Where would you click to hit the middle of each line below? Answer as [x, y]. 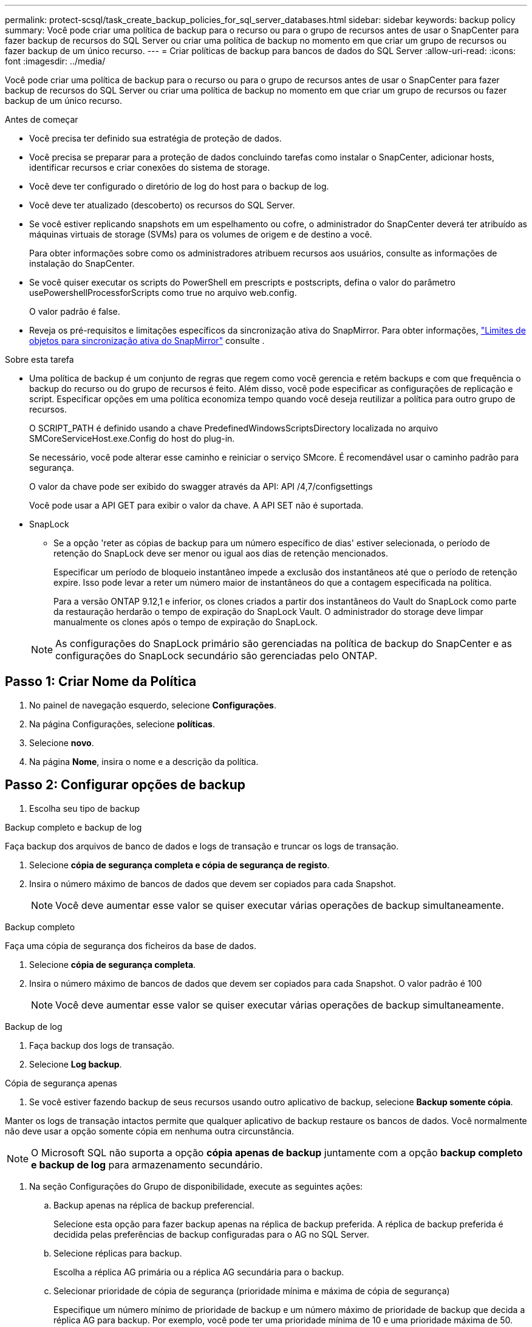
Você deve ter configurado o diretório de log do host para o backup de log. [179, 186]
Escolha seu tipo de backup [85, 808]
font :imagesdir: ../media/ [55, 61]
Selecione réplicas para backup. [118, 1253]
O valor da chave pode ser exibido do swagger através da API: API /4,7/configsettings [201, 486]
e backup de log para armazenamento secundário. [147, 1164]
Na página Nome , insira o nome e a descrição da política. [144, 761]
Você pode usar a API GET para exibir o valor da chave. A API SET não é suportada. [196, 505]
